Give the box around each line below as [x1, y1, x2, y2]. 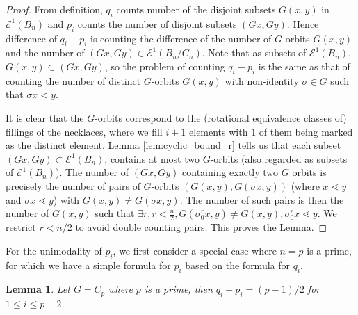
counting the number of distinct [6, 73, 141, 88]
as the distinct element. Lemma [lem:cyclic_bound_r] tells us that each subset [6, 138, 341, 152]
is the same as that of [258, 58, 350, 73]
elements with [189, 124, 248, 138]
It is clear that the [6, 110, 84, 124]
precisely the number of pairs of [6, 178, 140, 193]
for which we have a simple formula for [6, 257, 171, 272]
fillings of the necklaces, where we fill [6, 124, 163, 138]
